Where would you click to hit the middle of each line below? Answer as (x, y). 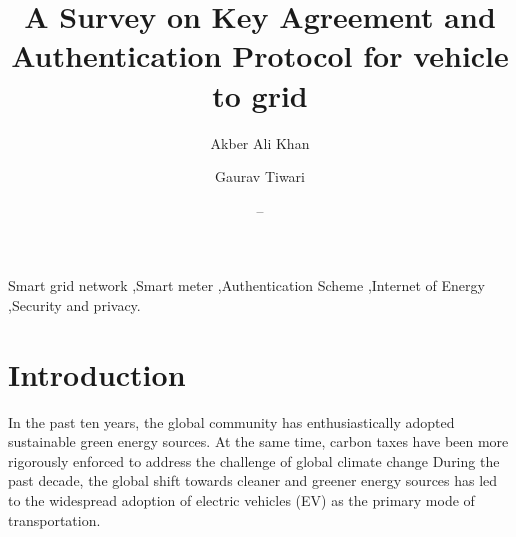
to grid (260, 94)
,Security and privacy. (74, 304)
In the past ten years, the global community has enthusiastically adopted (231, 421)
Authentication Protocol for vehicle (260, 55)
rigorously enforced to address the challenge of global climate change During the (254, 460)
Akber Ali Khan (260, 142)
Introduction (97, 373)
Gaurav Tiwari (260, 176)
